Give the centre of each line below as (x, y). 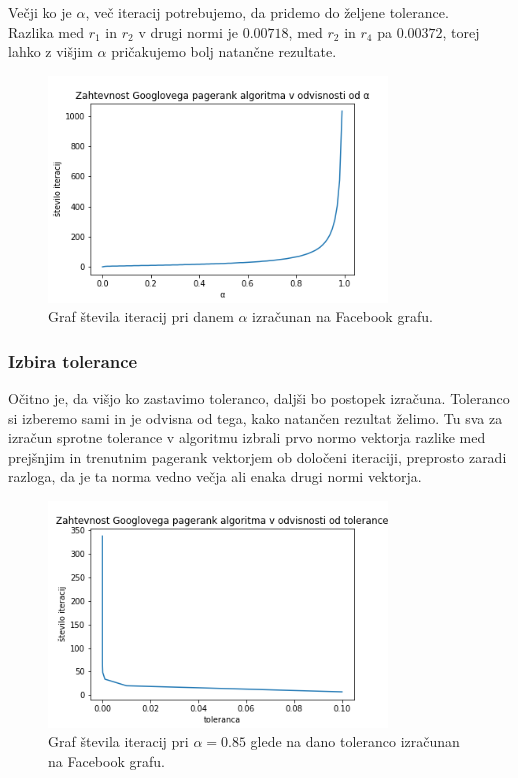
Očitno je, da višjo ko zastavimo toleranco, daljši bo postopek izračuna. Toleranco (259, 397)
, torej (461, 31)
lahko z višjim (50, 51)
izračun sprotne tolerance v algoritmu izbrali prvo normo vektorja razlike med (247, 437)
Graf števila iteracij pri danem (141, 316)
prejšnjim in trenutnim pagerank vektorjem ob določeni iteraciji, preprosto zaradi (257, 456)
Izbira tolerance (73, 360)
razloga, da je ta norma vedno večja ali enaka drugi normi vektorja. (215, 476)
